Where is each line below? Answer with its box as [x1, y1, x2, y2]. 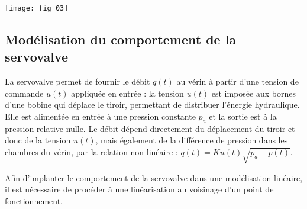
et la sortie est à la [209, 110, 277, 123]
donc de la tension [5, 134, 71, 146]
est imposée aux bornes [211, 86, 296, 99]
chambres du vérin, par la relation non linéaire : [5, 146, 178, 158]
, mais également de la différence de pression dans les [95, 134, 288, 146]
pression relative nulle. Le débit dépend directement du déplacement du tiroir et [5, 122, 295, 134]
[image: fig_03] [5, 4, 69, 12]
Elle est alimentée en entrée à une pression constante [5, 110, 196, 123]
